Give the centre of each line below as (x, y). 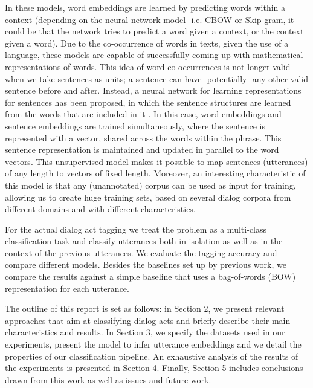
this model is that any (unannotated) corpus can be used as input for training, (150, 185)
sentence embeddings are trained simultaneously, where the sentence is (135, 125)
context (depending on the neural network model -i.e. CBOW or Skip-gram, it (150, 19)
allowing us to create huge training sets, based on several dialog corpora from (148, 197)
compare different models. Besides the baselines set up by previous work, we (146, 264)
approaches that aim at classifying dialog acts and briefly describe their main (148, 320)
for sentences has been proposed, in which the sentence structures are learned (148, 102)
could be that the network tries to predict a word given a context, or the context (154, 31)
